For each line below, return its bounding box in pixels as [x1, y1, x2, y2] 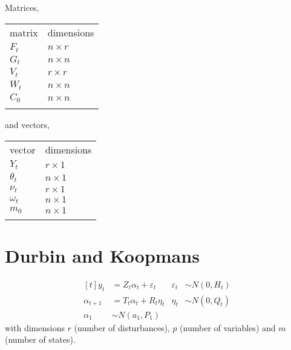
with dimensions [5, 321, 65, 334]
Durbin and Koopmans [5, 243, 200, 268]
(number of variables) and [180, 321, 276, 334]
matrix [10, 25, 38, 39]
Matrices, [5, 1, 39, 13]
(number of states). [5, 333, 76, 346]
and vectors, [5, 118, 50, 131]
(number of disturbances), [74, 321, 170, 334]
